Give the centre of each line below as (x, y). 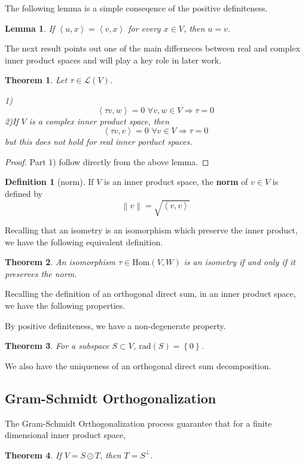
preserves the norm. (41, 273)
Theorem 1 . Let (36, 80)
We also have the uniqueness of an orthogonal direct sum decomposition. (138, 365)
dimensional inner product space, (65, 435)
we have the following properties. (65, 306)
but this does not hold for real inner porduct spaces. (99, 142)
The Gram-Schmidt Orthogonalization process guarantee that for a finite (138, 423)
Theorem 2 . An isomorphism (60, 262)
